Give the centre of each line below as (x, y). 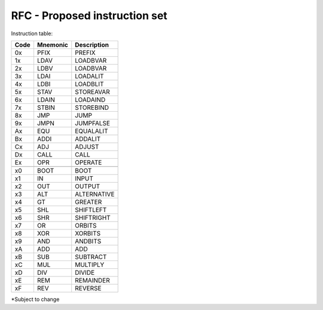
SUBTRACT (91, 257)
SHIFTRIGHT (93, 217)
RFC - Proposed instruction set (89, 16)
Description (92, 45)
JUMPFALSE (93, 123)
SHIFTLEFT (91, 210)
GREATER (89, 202)
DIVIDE (85, 272)
